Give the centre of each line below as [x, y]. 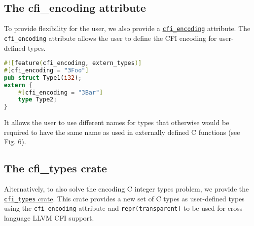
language [17, 218]
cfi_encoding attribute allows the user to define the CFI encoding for [110, 38]
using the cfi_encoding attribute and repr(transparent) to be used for [115, 208]
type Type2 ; [37, 100]
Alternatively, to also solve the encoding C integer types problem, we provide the [127, 189]
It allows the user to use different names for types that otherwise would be [117, 122]
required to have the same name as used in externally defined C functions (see [122, 132]
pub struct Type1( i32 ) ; [43, 78]
